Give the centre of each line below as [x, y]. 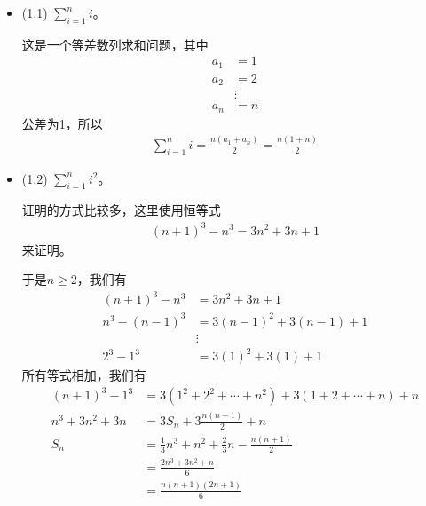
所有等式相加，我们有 [84, 375]
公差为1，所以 [62, 123]
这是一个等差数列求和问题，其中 [115, 44]
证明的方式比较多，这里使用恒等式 [121, 210]
